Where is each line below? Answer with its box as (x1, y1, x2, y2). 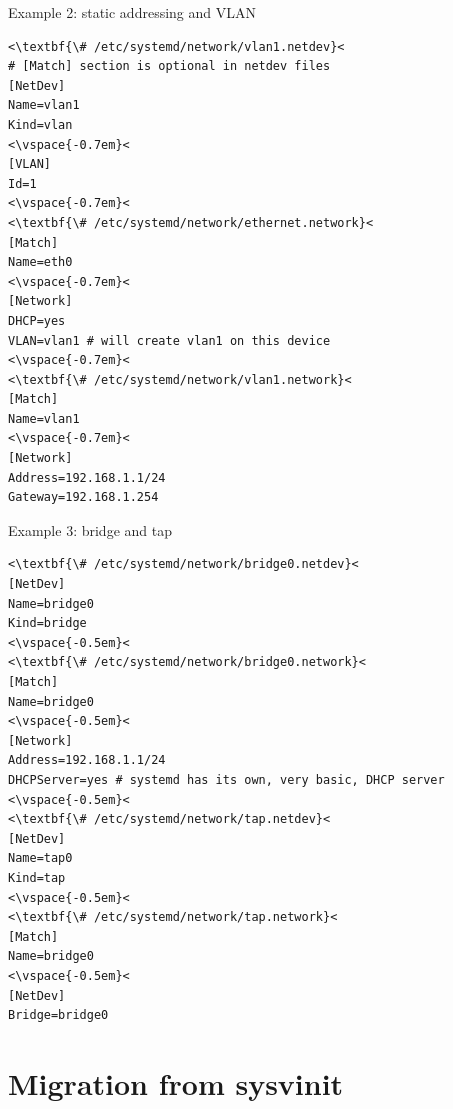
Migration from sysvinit (8, 1062, 344, 1103)
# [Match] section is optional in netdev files (8, 59, 331, 74)
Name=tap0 (8, 851, 73, 866)
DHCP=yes (8, 313, 66, 328)
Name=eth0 (8, 255, 73, 270)
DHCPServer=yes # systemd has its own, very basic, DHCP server (8, 772, 445, 787)
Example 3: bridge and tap (8, 519, 172, 540)
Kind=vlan (8, 117, 73, 132)
